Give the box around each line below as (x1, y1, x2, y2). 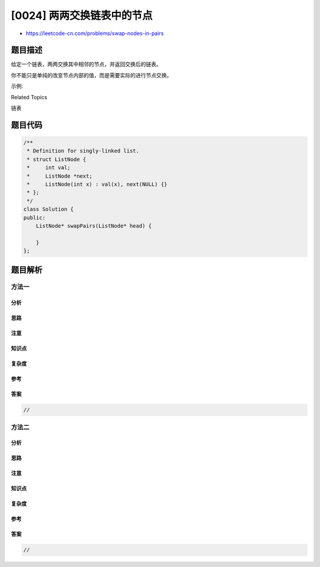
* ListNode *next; (27, 172, 93, 179)
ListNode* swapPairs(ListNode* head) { (36, 222, 152, 229)
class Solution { (23, 206, 74, 213)
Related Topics (11, 93, 47, 100)
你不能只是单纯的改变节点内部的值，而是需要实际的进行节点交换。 (11, 71, 172, 78)
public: (23, 214, 46, 221)
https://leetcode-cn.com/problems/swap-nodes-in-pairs (25, 30, 164, 37)
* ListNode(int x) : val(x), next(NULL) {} (27, 181, 168, 187)
